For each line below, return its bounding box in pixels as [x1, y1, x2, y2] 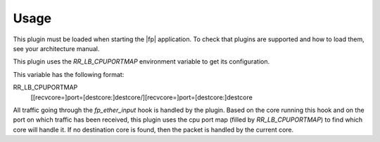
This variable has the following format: [13, 70, 125, 78]
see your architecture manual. [13, 44, 100, 52]
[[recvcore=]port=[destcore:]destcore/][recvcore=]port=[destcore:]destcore [30, 93, 253, 101]
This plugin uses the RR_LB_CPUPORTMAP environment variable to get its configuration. [13, 57, 270, 66]
